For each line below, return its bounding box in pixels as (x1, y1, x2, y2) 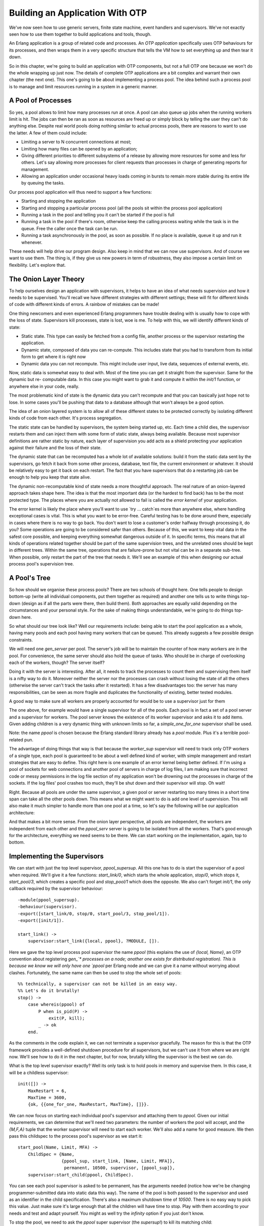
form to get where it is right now (21, 354, 86, 360)
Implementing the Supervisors (9, 852, 104, 861)
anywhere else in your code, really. (9, 383, 80, 389)
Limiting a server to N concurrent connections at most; (21, 139, 132, 145)
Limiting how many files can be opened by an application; (21, 146, 137, 152)
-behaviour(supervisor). (18, 904, 77, 910)
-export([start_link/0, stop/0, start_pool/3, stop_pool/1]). (18, 911, 170, 917)
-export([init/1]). (18, 918, 65, 923)
